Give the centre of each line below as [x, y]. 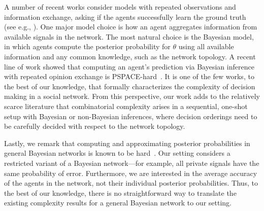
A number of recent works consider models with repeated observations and [120, 7]
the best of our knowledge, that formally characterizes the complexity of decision [130, 86]
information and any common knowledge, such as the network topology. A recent [130, 56]
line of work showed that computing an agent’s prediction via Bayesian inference [129, 66]
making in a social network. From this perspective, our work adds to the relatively [132, 96]
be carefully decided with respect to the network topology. [95, 126]
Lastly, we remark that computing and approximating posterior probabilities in [127, 143]
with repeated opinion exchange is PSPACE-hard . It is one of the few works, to [129, 76]
